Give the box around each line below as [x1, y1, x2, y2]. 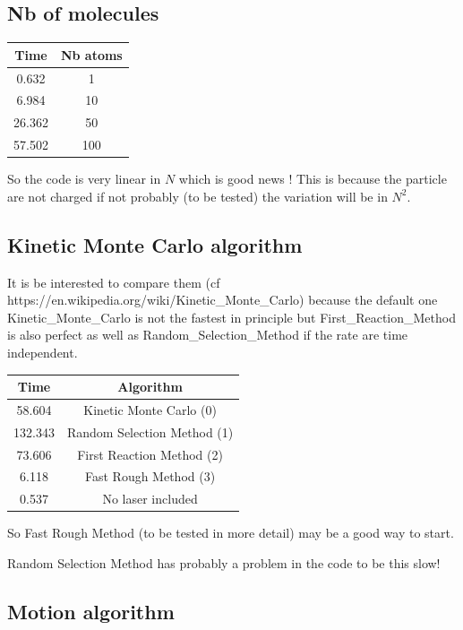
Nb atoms [60, 45, 123, 64]
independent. [7, 342, 78, 361]
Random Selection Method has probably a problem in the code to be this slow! [7, 553, 441, 572]
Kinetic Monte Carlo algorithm [7, 230, 303, 258]
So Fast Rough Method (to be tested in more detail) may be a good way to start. [7, 523, 454, 542]
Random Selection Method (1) [66, 422, 234, 441]
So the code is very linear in [7, 169, 161, 188]
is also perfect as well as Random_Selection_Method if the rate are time [7, 325, 408, 344]
